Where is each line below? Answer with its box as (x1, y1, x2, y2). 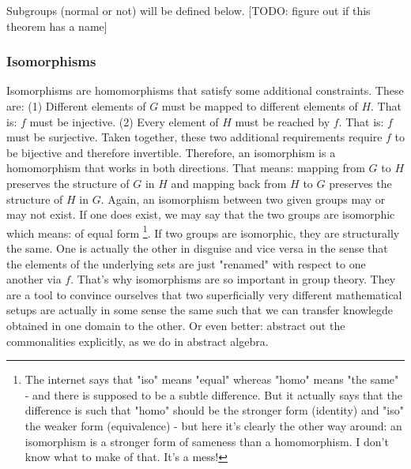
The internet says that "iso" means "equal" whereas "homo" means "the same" (25, 371, 399, 388)
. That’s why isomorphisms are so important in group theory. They (70, 271, 396, 287)
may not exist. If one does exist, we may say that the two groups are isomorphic (6, 206, 395, 223)
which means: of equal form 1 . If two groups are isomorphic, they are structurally (6, 222, 400, 241)
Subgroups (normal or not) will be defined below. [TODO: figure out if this (6, 2, 371, 18)
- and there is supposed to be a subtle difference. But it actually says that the (25, 386, 402, 403)
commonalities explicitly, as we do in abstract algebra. (6, 332, 269, 349)
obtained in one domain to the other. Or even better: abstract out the (6, 317, 345, 333)
